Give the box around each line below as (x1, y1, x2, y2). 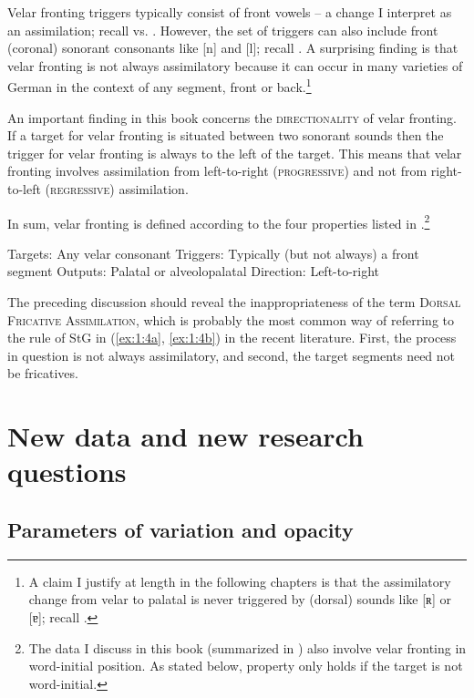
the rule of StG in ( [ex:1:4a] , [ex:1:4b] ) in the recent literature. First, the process (7, 328, 457, 347)
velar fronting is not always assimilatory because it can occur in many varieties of (7, 56, 463, 75)
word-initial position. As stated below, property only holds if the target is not (28, 656, 463, 675)
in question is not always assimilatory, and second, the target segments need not (7, 345, 456, 364)
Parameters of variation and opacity (7, 515, 354, 543)
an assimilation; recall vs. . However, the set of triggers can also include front (7, 20, 438, 39)
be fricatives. (7, 364, 78, 383)
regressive (50, 180, 110, 198)
